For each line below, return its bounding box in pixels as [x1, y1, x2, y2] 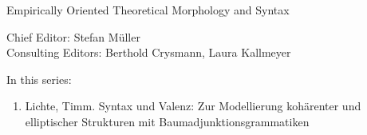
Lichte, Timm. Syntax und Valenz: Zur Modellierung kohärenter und [25, 97, 361, 114]
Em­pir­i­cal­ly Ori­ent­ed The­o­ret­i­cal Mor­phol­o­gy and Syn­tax [6, 2, 290, 18]
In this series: [6, 70, 72, 87]
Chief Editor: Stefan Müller [6, 28, 140, 45]
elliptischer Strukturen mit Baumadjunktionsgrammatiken [25, 113, 310, 129]
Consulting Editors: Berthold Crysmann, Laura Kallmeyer [6, 44, 291, 61]
